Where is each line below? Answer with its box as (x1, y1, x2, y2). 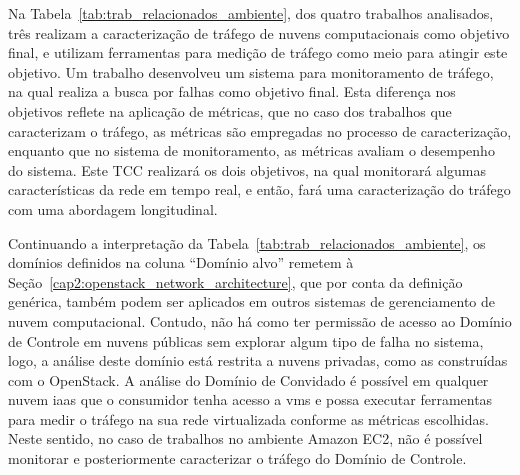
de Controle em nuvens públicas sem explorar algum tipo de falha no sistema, (8, 330, 484, 351)
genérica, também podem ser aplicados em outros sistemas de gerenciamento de (8, 291, 496, 312)
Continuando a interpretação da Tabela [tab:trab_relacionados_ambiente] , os (8, 232, 486, 253)
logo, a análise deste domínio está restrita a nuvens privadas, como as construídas (8, 350, 508, 371)
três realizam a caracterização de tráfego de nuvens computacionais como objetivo (8, 22, 510, 43)
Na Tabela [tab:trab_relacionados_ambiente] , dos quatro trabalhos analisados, (8, 3, 494, 23)
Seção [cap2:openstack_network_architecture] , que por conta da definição (8, 271, 463, 292)
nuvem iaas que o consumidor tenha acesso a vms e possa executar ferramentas (8, 389, 493, 410)
